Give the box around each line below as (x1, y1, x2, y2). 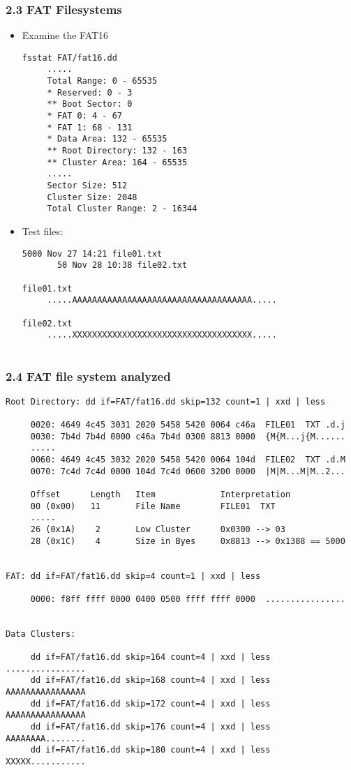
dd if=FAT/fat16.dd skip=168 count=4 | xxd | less (30, 675, 271, 686)
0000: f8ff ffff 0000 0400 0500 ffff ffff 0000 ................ (30, 594, 345, 604)
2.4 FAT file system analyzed (6, 368, 171, 385)
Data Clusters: (6, 628, 76, 639)
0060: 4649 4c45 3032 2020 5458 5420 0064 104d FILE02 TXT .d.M (30, 455, 345, 465)
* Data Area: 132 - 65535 (47, 134, 167, 144)
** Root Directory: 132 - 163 (47, 146, 188, 156)
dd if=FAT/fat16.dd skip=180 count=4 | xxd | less (30, 745, 271, 755)
